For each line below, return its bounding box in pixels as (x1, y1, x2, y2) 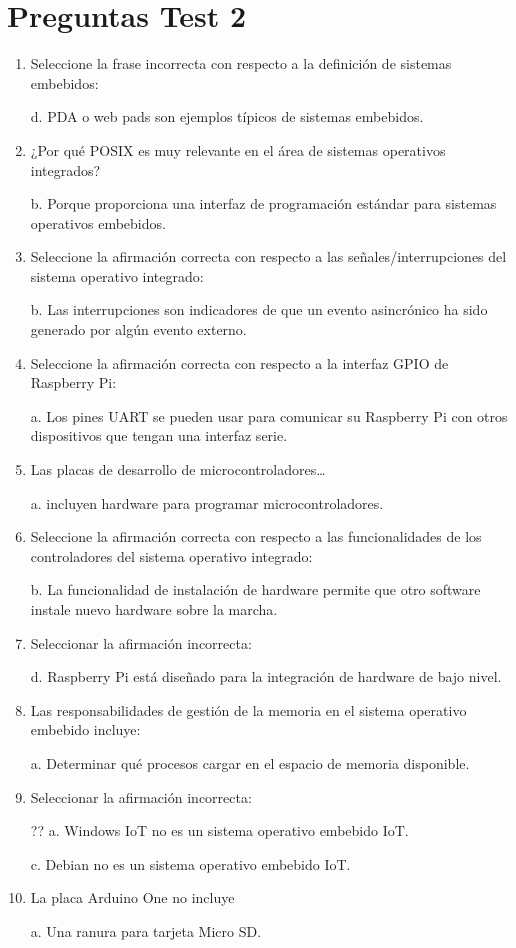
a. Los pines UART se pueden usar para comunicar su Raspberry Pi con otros (30, 405, 508, 426)
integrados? (30, 159, 101, 180)
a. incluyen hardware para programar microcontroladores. (30, 492, 384, 513)
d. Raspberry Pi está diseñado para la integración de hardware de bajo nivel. (30, 666, 502, 687)
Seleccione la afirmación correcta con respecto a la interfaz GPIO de (30, 352, 449, 373)
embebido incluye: (30, 719, 141, 740)
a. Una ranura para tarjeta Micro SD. (30, 920, 262, 941)
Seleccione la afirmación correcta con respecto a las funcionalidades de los (30, 526, 482, 547)
